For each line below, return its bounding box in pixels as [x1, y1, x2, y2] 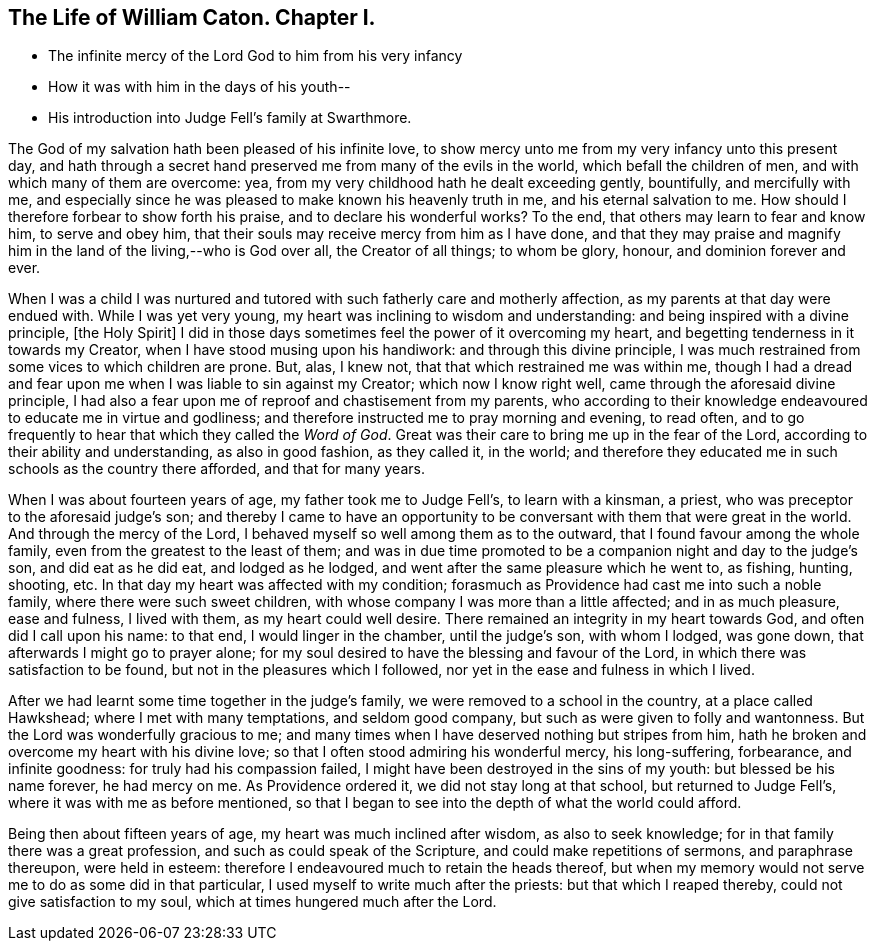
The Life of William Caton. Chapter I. [8, 5, 376, 30]
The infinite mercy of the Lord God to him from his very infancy [48, 47, 463, 65]
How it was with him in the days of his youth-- [48, 78, 351, 96]
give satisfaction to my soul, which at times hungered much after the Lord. [8, 893, 497, 911]
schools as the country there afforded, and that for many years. [8, 460, 425, 478]
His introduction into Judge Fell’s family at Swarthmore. [48, 109, 412, 127]
